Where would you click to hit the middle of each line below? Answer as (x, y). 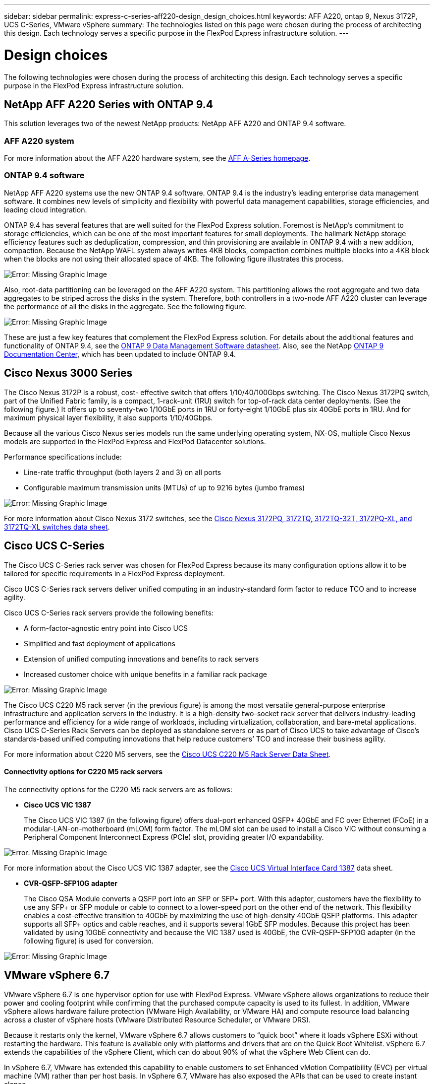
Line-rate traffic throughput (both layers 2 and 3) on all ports (123, 472)
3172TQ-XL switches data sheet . (57, 527)
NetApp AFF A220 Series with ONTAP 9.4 (108, 104)
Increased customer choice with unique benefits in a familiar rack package (145, 674)
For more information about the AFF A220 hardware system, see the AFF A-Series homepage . (157, 158)
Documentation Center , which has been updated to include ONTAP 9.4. (120, 354)
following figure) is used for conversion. (89, 941)
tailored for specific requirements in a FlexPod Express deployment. (114, 573)
